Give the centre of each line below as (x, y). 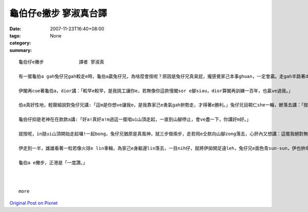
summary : (21, 50)
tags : (15, 35)
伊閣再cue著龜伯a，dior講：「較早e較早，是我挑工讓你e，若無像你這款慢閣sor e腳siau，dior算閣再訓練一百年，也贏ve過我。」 (156, 91)
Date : (15, 29)
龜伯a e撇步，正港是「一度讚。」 (53, 162)
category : (20, 43)
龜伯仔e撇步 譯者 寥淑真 (62, 62)
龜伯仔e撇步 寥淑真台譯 (58, 13)
